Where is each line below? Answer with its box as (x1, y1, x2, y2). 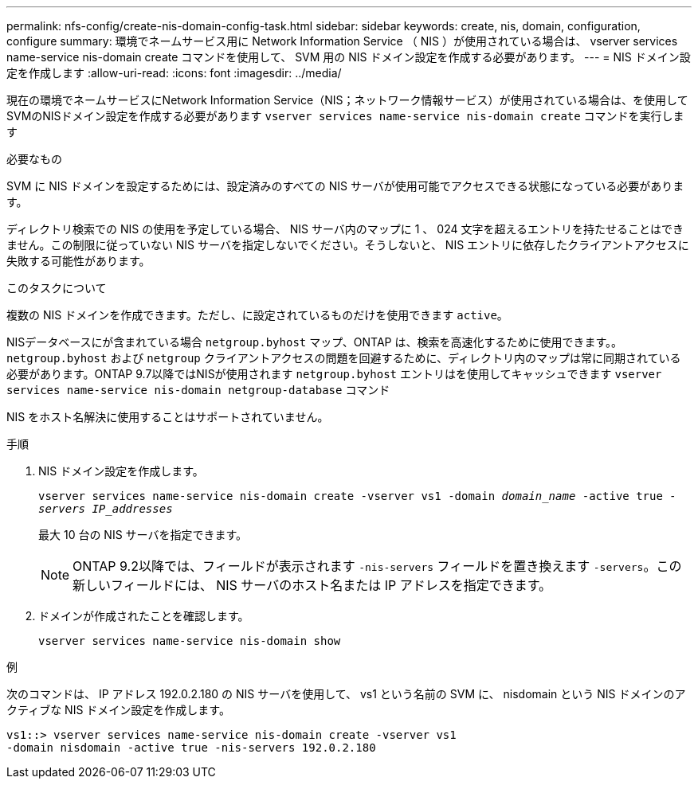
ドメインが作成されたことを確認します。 (38, 609, 249, 623)
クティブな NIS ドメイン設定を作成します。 (6, 703, 230, 717)
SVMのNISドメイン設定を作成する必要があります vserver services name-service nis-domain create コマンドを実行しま (6, 109, 684, 123)
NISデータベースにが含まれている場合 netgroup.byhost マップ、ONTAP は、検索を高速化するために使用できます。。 (6, 335, 623, 349)
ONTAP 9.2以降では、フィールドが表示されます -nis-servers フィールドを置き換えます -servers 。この (73, 558, 682, 574)
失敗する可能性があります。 (6, 254, 151, 268)
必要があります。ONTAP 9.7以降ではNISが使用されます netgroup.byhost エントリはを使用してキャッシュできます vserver (6, 367, 662, 381)
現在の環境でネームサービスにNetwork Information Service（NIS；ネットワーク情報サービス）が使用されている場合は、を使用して (6, 93, 688, 107)
